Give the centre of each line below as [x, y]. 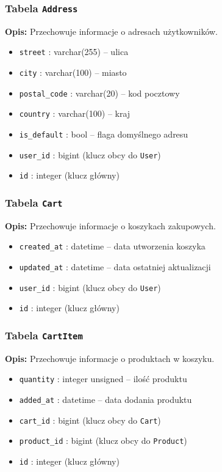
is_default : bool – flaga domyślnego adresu [104, 134]
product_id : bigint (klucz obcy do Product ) [103, 441]
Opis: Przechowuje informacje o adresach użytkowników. [111, 31]
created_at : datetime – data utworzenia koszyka [112, 246]
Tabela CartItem [44, 335]
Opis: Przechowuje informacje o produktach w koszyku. [110, 358]
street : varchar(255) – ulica [74, 52]
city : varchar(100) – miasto [73, 72]
